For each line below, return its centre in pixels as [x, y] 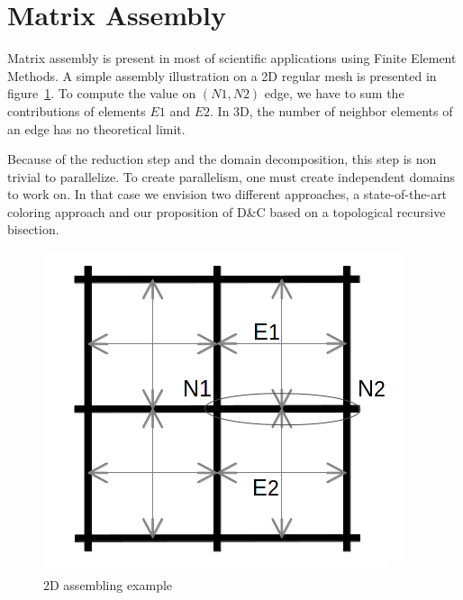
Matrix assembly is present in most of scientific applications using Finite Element [232, 58]
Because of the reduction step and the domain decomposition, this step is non [222, 159]
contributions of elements [77, 110]
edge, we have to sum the [334, 93]
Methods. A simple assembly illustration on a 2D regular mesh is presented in [222, 75]
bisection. [33, 229]
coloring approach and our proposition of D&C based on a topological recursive [227, 211]
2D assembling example [108, 584]
